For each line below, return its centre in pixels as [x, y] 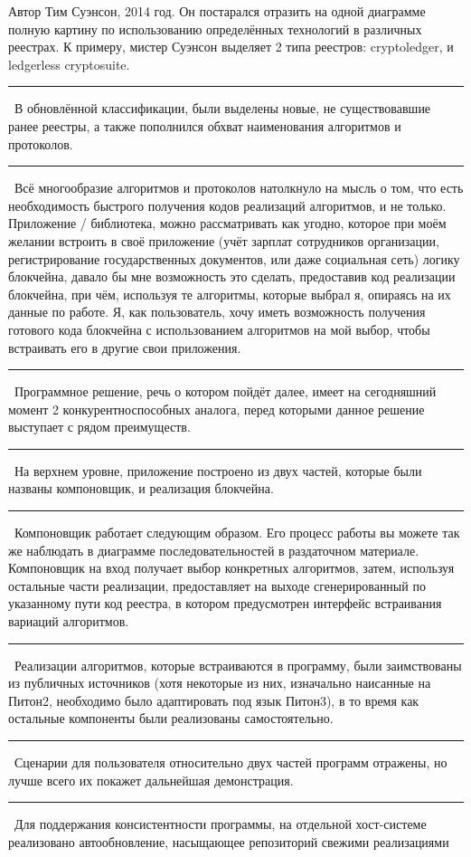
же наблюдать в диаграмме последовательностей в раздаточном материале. [214, 550]
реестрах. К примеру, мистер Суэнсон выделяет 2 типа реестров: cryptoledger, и [231, 47]
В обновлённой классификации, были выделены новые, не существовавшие [222, 108]
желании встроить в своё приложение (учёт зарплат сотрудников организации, [224, 240]
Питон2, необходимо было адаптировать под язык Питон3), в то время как [214, 700]
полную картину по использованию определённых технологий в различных [215, 29]
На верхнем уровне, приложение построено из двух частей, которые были [218, 470]
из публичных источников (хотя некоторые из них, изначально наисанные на [220, 683]
